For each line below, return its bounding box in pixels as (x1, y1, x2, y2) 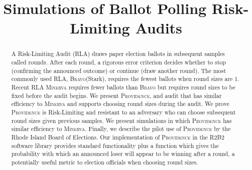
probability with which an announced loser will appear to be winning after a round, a (11, 149, 235, 158)
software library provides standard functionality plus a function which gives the (11, 141, 219, 149)
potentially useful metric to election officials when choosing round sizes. (11, 157, 198, 166)
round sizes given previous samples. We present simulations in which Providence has (11, 116, 232, 124)
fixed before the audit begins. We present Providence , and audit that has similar (11, 91, 222, 99)
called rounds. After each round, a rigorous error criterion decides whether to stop (11, 58, 226, 66)
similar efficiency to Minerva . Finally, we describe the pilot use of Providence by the (11, 124, 231, 133)
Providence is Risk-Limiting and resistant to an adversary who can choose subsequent (11, 107, 236, 116)
